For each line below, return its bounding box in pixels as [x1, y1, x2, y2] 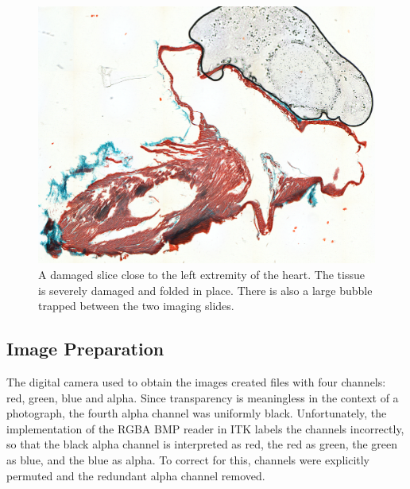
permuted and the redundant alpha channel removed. [6, 467, 265, 483]
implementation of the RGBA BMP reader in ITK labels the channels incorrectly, [6, 420, 404, 437]
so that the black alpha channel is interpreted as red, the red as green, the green [6, 436, 398, 452]
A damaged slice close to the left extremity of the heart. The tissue [38, 266, 365, 282]
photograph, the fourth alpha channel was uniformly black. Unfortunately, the [6, 405, 387, 421]
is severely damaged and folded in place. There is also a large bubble [38, 281, 373, 298]
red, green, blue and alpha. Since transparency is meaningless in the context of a [6, 389, 399, 406]
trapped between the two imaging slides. [38, 297, 234, 314]
